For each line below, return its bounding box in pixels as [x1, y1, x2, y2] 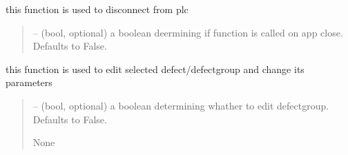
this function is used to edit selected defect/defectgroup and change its [6, 61, 304, 76]
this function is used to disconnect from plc [6, 2, 188, 16]
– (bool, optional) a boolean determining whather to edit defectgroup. [32, 98, 329, 112]
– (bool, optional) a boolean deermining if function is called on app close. [32, 25, 343, 39]
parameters [6, 75, 52, 90]
